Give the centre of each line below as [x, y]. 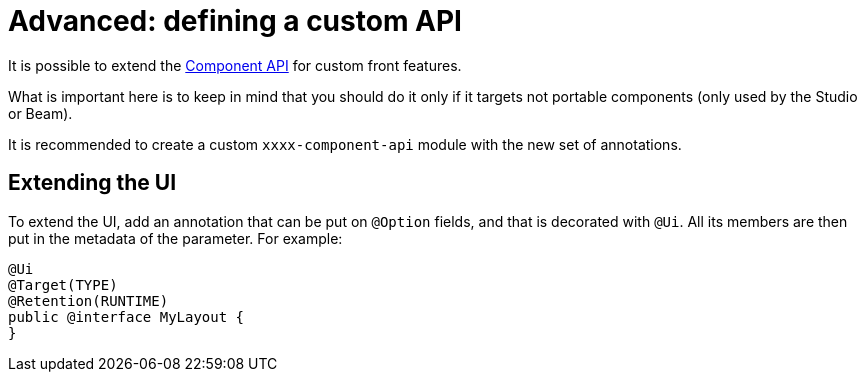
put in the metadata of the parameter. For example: [175, 238]
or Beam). [40, 113]
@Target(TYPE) [63, 284]
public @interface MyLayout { [126, 316]
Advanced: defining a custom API [235, 21]
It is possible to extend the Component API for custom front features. [235, 65]
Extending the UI [92, 183]
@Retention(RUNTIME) [88, 300]
